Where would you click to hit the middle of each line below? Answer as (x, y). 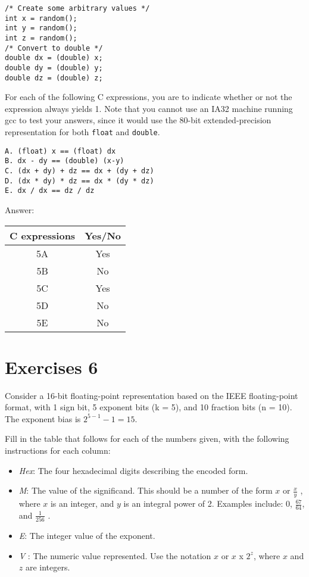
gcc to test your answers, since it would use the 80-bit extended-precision (138, 120)
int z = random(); (41, 38)
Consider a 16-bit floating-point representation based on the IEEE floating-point (152, 395)
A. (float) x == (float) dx (60, 151)
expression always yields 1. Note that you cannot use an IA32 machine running (149, 108)
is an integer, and (82, 503)
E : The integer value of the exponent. (87, 536)
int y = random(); (41, 28)
